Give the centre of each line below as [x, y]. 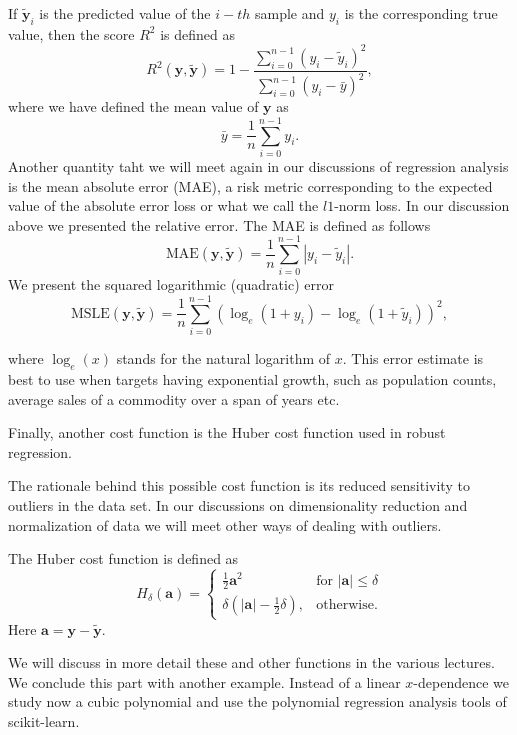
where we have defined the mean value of [133, 106]
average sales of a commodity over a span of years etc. [174, 398]
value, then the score [71, 33]
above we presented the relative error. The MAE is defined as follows [219, 224]
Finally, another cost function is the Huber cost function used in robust [227, 432]
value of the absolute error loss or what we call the [163, 205]
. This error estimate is [413, 358]
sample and [289, 13]
